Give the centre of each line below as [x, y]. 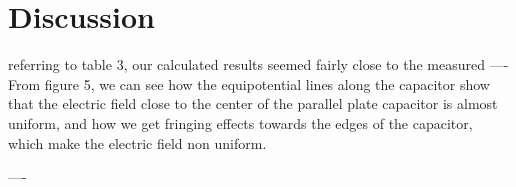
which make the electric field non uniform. [137, 142]
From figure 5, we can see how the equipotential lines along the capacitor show [249, 83]
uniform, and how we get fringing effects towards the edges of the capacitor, [240, 122]
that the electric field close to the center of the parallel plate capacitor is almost [253, 103]
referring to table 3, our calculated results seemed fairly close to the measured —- [258, 64]
